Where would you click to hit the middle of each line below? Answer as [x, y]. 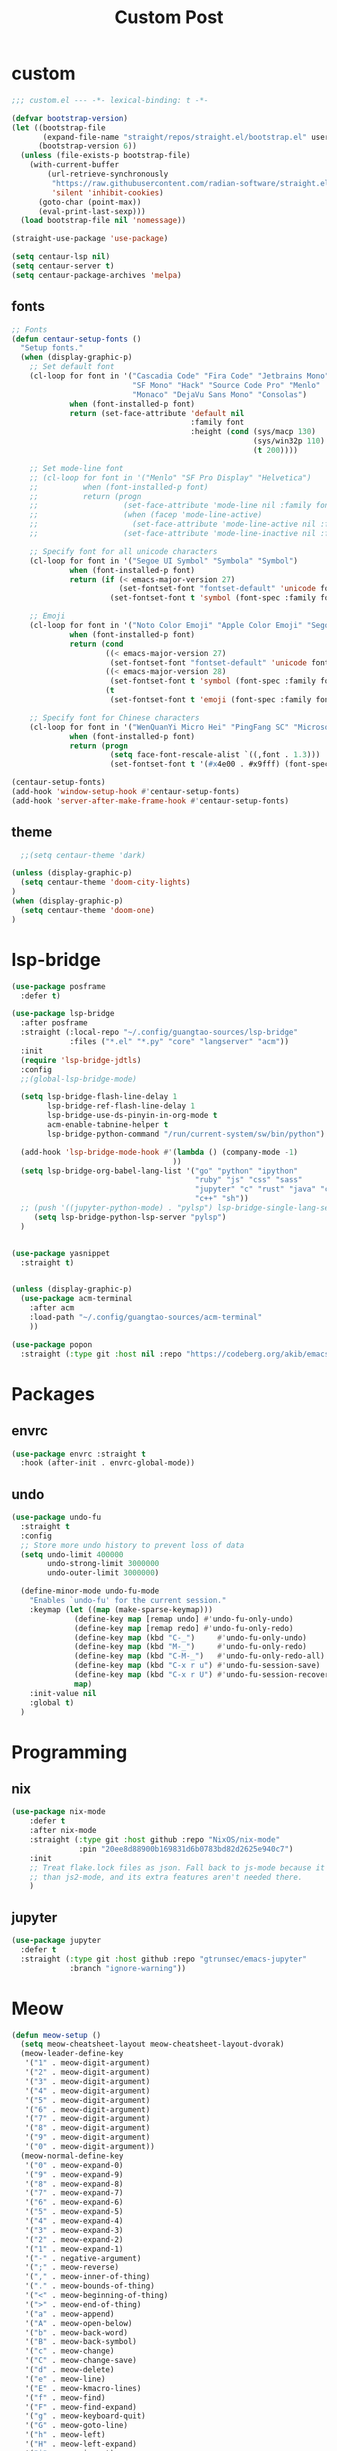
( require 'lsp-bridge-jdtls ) [81, 1060]
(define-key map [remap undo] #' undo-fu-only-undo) [184, 1619]
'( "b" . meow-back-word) [76, 2332]
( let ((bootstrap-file [58, 127]
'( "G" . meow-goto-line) [76, 2426]
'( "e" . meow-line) [65, 2379]
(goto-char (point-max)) [89, 202]
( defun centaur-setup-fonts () [76, 339]
